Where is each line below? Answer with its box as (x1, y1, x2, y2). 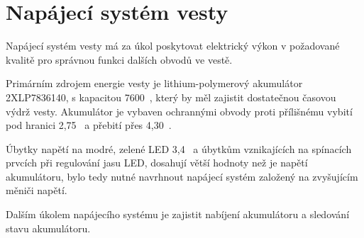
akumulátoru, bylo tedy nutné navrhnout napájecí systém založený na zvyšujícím (6, 169, 358, 183)
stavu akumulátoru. (6, 220, 91, 235)
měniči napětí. (6, 183, 67, 198)
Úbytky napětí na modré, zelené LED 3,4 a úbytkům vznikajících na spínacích (6, 141, 352, 156)
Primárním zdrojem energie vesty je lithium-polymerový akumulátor (6, 76, 303, 91)
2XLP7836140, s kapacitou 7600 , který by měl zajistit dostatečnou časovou (6, 89, 336, 104)
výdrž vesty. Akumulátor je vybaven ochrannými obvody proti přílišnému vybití (6, 103, 353, 118)
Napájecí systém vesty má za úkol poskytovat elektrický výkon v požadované (6, 38, 340, 53)
